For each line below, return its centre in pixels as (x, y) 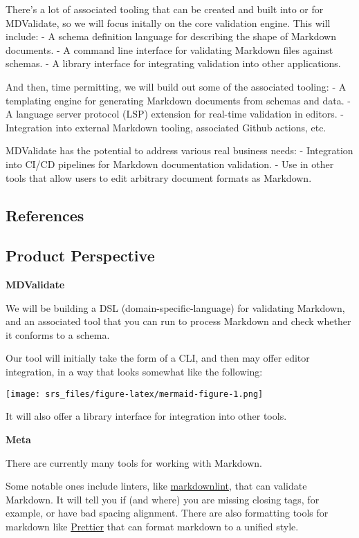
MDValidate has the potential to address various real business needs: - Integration (179, 150)
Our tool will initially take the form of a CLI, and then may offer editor (158, 358)
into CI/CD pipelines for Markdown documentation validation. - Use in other (170, 164)
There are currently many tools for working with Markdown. (134, 462)
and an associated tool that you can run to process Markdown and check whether (178, 321)
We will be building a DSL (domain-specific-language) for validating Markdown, (175, 307)
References (45, 215)
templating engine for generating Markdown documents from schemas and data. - (178, 100)
